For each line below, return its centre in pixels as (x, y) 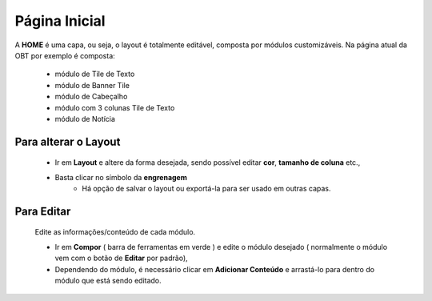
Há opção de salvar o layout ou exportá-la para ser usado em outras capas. (206, 189)
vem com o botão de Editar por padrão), (121, 258)
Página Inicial (60, 21)
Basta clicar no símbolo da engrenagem (121, 177)
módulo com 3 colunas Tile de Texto (115, 107)
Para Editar (43, 211)
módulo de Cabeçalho (91, 97)
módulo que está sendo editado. (108, 281)
